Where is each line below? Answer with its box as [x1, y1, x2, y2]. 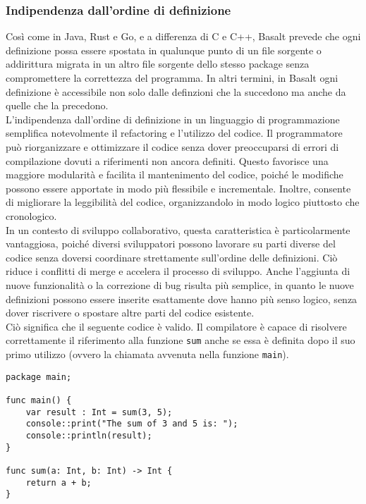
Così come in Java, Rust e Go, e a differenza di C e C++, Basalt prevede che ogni [6, 29, 361, 44]
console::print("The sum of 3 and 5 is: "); [25, 419, 238, 429]
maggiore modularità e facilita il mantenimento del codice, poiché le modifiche [6, 167, 343, 182]
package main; [6, 371, 72, 382]
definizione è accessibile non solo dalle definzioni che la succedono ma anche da [6, 84, 346, 99]
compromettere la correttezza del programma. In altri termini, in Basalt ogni [6, 70, 338, 85]
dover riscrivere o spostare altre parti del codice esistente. [6, 305, 255, 320]
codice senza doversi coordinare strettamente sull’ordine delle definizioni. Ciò [6, 250, 338, 264]
